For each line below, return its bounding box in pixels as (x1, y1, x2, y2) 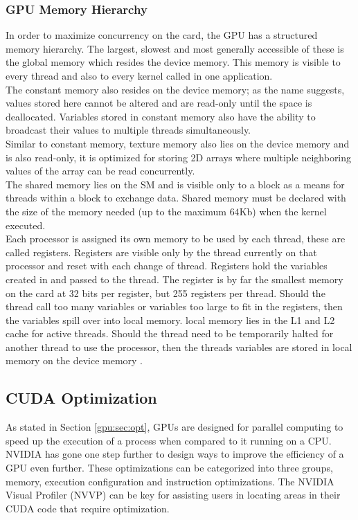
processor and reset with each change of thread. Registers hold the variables (6, 258, 328, 273)
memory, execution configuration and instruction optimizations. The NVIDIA (6, 474, 334, 488)
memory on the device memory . (6, 353, 143, 368)
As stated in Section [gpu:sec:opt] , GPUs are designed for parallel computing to (6, 420, 343, 434)
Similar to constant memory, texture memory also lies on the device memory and (6, 136, 350, 150)
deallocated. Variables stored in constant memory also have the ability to (6, 109, 316, 123)
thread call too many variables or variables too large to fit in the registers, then (6, 299, 343, 314)
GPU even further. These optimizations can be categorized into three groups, (6, 460, 333, 475)
